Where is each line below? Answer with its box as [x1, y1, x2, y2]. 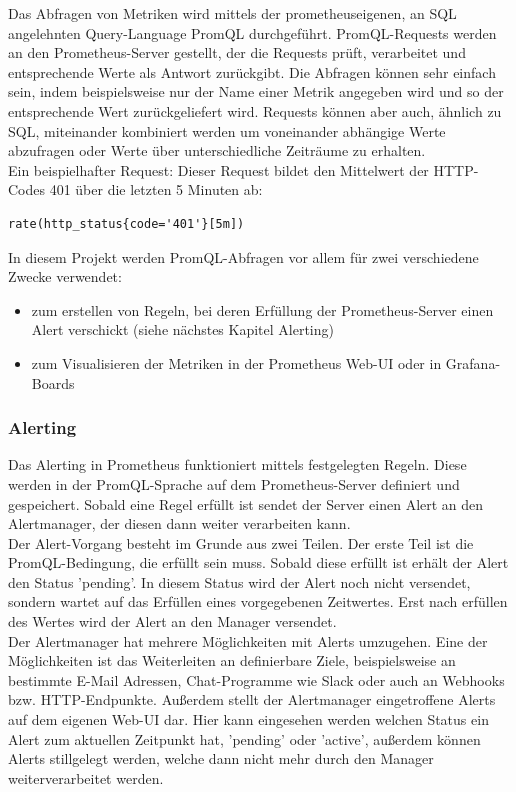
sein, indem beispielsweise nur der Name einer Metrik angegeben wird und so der [8, 81, 504, 102]
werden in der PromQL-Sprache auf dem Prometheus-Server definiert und [8, 473, 460, 494]
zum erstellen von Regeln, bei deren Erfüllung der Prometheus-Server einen [31, 299, 494, 320]
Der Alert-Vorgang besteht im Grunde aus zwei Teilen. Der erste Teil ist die [8, 532, 474, 553]
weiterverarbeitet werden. [8, 767, 164, 788]
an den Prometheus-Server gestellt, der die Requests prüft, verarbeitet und [8, 42, 466, 63]
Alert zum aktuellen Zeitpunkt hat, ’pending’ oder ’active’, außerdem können [8, 728, 481, 749]
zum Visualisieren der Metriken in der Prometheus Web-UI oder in [31, 352, 442, 373]
